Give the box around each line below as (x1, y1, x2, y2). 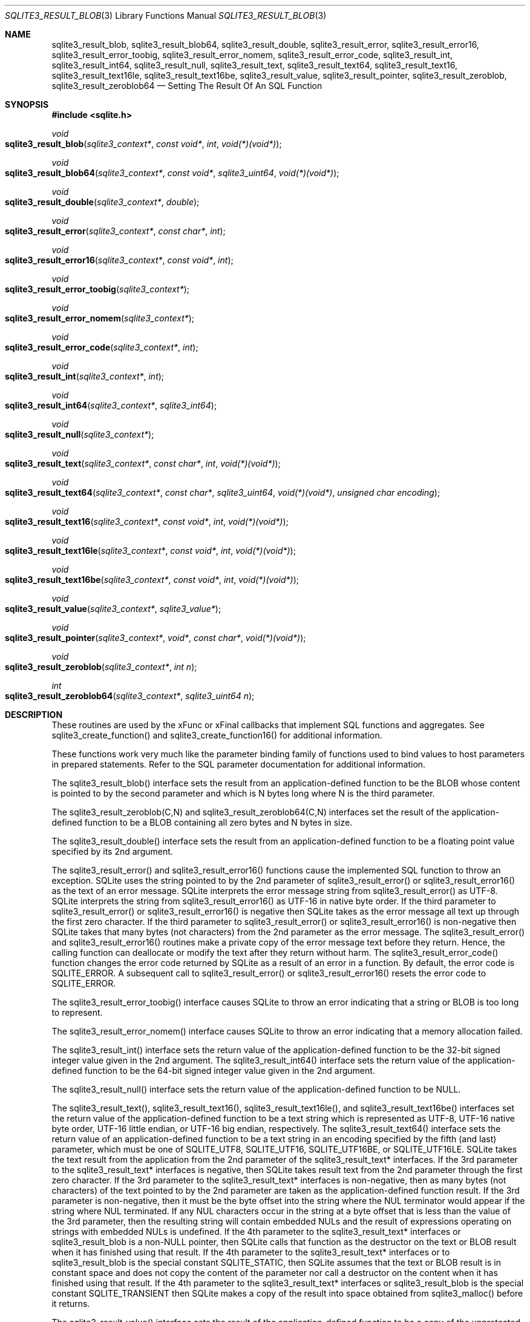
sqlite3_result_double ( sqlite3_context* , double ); (5, 197, 200, 207)
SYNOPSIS (5, 99, 49, 110)
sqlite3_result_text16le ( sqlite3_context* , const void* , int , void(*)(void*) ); (5, 545, 296, 556)
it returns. (51, 1298, 90, 1309)
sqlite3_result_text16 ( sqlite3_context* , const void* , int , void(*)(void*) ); (5, 516, 289, 527)
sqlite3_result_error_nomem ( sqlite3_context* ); (5, 313, 195, 323)
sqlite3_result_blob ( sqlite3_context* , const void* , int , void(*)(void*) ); (5, 139, 282, 149)
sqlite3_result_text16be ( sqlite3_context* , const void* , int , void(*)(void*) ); (5, 574, 299, 585)
